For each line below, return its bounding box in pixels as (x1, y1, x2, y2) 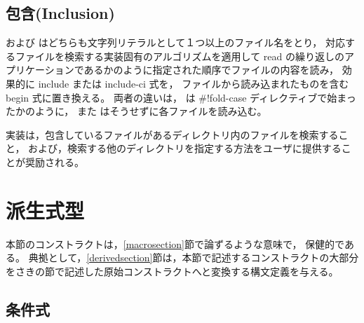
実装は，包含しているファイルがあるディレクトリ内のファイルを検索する (6, 127, 339, 142)
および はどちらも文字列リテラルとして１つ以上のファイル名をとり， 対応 (6, 35, 345, 50)
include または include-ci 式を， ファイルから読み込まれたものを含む (38, 76, 349, 90)
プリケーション (6, 62, 74, 77)
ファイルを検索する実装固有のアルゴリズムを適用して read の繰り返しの (15, 48, 344, 63)
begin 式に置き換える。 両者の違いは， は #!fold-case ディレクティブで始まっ (6, 90, 356, 104)
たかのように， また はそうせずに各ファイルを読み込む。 (6, 104, 267, 118)
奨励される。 (25, 154, 84, 169)
